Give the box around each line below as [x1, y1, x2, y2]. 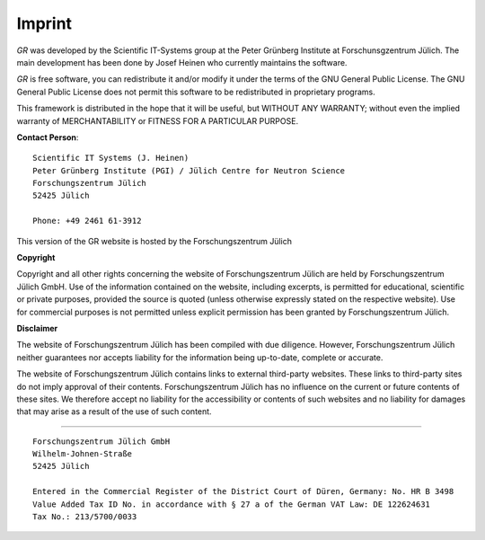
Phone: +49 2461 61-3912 [32, 216, 142, 226]
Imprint [16, 13, 72, 33]
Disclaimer [16, 323, 58, 333]
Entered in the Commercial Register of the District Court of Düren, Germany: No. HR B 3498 [32, 486, 454, 497]
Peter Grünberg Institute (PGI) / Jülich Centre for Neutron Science [32, 165, 346, 175]
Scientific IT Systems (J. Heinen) [32, 153, 190, 164]
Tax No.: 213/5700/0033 [32, 512, 137, 522]
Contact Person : [16, 131, 79, 143]
